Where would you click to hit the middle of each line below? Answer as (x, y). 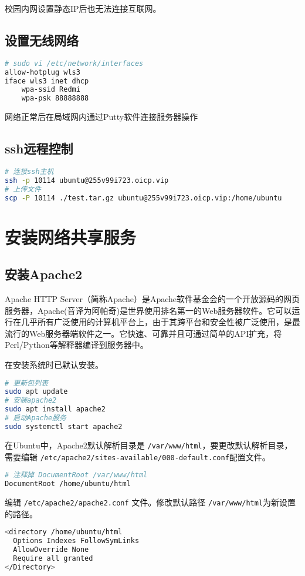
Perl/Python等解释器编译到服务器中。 (77, 345)
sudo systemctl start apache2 (64, 426)
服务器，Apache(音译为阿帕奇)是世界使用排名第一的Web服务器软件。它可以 (148, 310)
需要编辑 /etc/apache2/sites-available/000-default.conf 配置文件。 (138, 456)
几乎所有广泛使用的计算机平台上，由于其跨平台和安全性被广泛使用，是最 (160, 322)
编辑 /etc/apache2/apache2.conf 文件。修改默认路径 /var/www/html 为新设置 (150, 502)
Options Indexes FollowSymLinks (76, 541)
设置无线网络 (42, 40)
